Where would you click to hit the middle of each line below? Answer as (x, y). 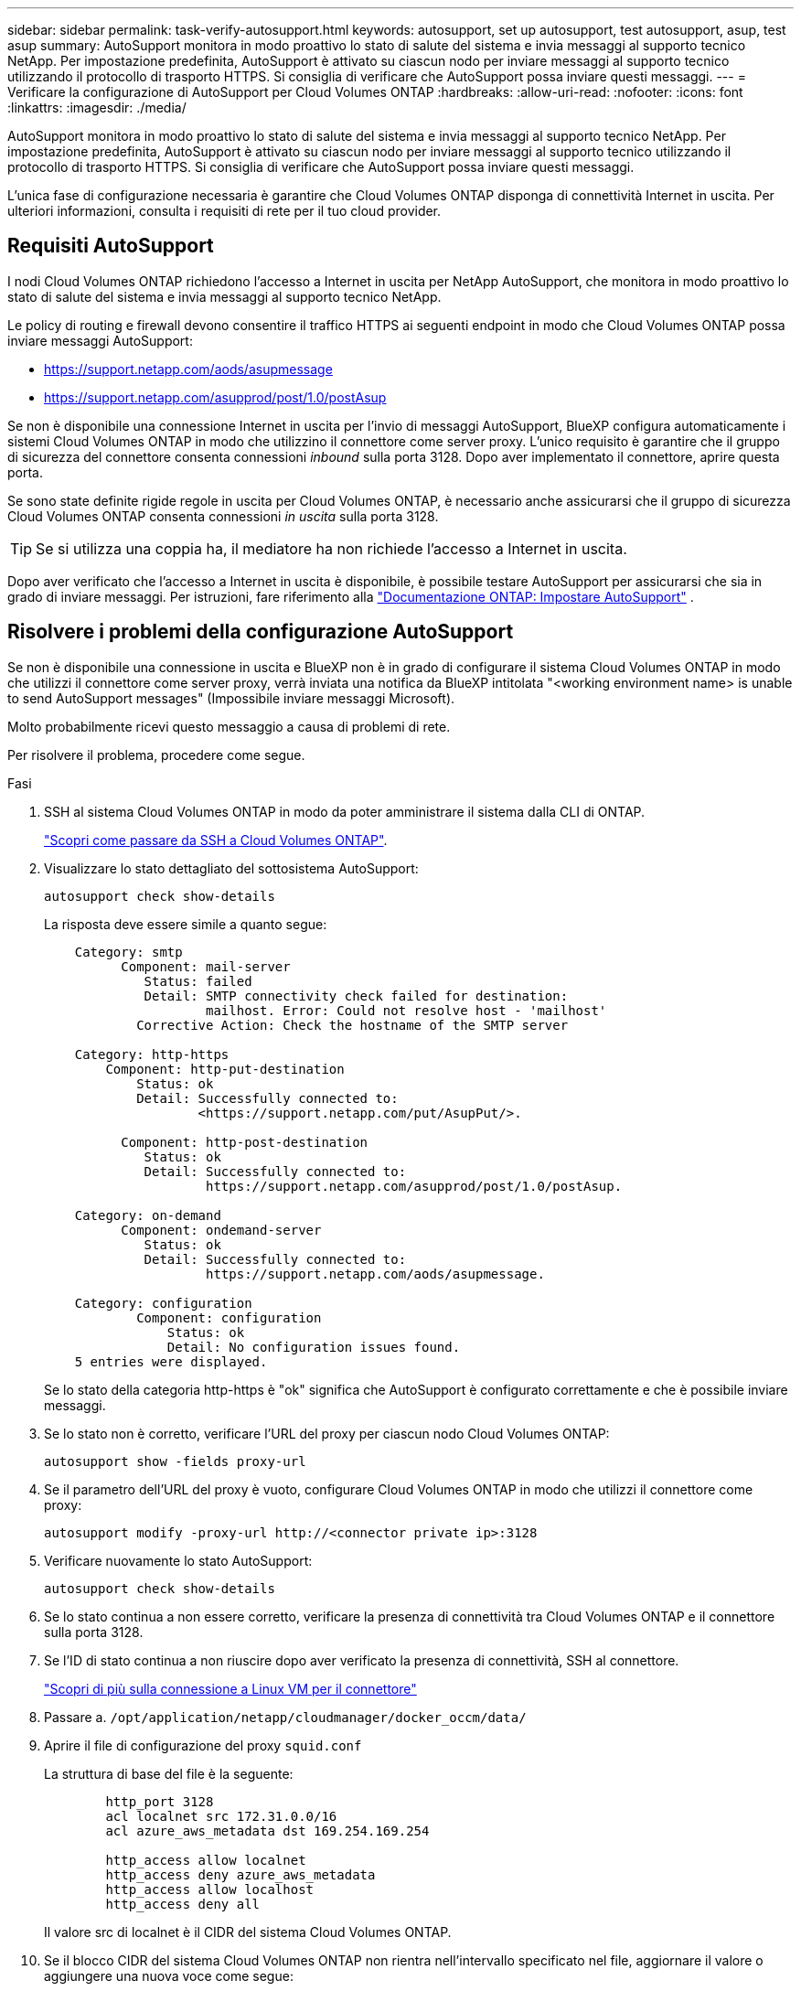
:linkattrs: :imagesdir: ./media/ (97, 107)
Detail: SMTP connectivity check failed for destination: (356, 995)
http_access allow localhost (210, 1889)
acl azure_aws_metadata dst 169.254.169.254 (267, 1830)
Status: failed (198, 981)
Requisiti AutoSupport (111, 246)
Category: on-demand (148, 1215)
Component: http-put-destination (225, 1069)
